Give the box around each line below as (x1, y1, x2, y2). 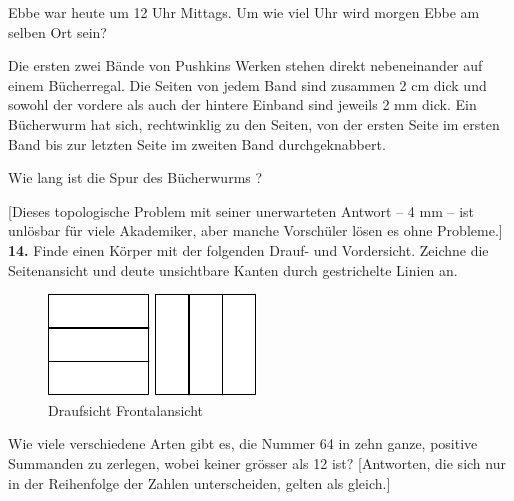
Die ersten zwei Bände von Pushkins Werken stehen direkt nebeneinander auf (8, 55, 483, 76)
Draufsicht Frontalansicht (48, 399, 204, 420)
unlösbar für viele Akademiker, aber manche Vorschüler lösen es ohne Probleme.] (8, 220, 503, 241)
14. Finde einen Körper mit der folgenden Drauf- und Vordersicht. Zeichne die (8, 239, 489, 260)
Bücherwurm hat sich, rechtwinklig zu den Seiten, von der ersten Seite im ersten (8, 113, 500, 134)
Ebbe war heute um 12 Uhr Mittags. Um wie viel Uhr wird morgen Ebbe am (8, 2, 480, 22)
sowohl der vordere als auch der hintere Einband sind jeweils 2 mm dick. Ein (8, 94, 477, 115)
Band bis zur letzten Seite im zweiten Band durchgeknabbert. (8, 133, 386, 154)
